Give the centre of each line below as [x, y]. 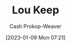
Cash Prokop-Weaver [35, 26]
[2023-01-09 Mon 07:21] [35, 37]
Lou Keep [35, 10]
